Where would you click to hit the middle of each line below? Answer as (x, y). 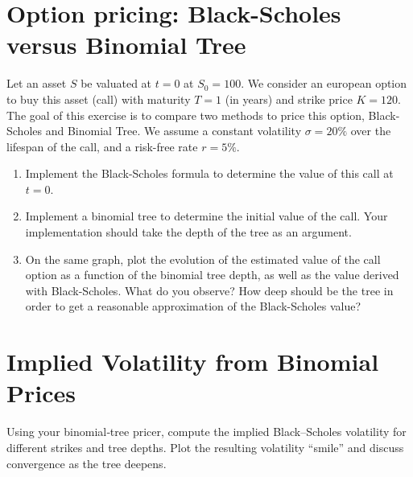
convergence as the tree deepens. (87, 463)
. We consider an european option (324, 83)
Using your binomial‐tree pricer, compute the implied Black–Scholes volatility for (206, 432)
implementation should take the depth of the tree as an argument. (188, 232)
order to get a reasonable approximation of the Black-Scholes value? (193, 306)
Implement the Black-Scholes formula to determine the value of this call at (209, 173)
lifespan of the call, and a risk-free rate (102, 146)
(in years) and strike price (289, 99)
